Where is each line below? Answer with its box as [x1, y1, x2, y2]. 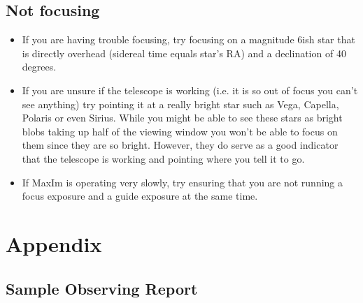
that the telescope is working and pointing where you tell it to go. [22, 151, 305, 165]
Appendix [6, 229, 102, 258]
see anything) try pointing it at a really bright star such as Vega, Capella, [22, 96, 339, 111]
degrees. [22, 59, 57, 74]
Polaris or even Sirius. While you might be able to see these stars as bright [22, 110, 343, 125]
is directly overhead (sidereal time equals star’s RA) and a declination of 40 [22, 45, 346, 60]
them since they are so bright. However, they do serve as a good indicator [22, 138, 339, 152]
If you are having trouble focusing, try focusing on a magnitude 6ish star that [22, 32, 355, 47]
